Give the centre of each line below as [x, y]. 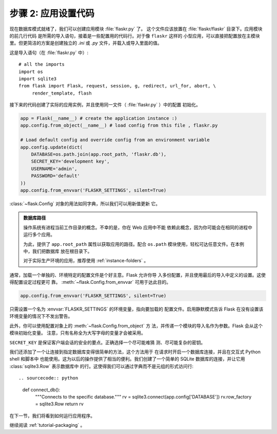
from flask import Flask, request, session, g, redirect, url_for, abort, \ [117, 86]
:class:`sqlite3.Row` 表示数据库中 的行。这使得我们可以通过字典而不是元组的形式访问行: [102, 366]
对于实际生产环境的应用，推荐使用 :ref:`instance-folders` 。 [86, 261]
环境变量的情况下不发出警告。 [41, 316]
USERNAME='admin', [54, 169]
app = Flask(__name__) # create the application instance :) [99, 119]
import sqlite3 [38, 79]
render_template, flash [62, 93]
